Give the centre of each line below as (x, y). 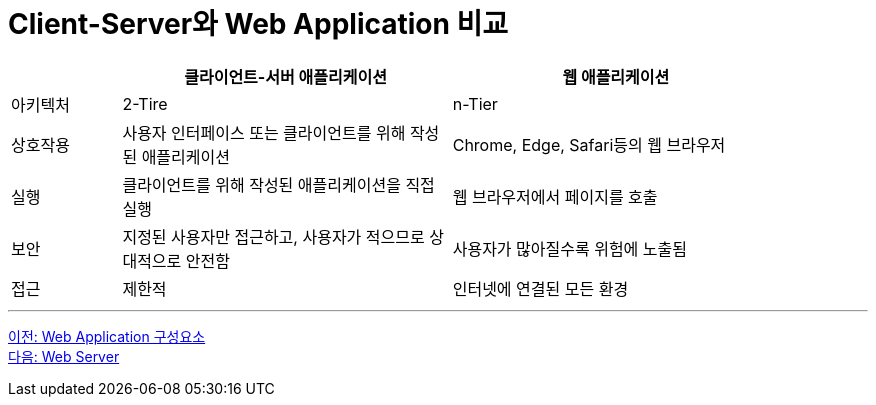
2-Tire (145, 103)
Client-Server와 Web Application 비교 (258, 24)
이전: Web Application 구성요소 (107, 336)
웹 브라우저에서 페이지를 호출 (555, 196)
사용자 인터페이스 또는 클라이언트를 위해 (264, 132)
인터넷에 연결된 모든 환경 (540, 288)
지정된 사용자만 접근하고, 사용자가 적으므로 (273, 236)
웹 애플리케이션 (616, 76)
